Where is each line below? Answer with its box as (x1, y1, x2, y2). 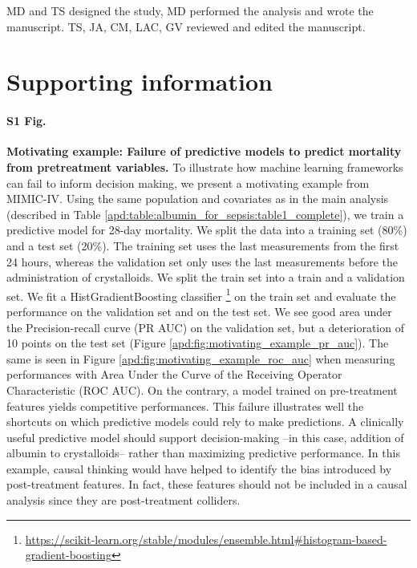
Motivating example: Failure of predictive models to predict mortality (6, 143, 402, 160)
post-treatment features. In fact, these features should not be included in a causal (6, 476, 407, 493)
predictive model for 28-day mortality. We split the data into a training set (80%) (6, 221, 407, 238)
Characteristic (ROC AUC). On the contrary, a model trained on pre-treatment (6, 381, 398, 398)
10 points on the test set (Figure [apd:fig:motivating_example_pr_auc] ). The (6, 335, 389, 351)
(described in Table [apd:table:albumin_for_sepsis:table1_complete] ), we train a (6, 205, 404, 222)
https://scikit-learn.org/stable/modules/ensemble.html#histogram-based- (25, 530, 387, 547)
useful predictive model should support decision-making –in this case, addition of (6, 428, 404, 445)
